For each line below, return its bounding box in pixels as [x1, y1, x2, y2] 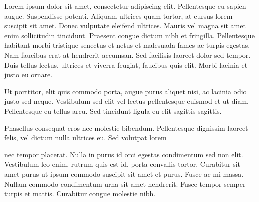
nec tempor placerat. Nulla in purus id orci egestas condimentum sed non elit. [4, 149, 243, 159]
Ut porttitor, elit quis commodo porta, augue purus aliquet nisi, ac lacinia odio [4, 86, 247, 96]
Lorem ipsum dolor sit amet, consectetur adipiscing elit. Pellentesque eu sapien [4, 1, 246, 11]
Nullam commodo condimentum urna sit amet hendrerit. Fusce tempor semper [4, 178, 246, 189]
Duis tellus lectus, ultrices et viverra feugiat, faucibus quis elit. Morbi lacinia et [4, 59, 248, 70]
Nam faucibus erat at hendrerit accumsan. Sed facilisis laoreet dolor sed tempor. [4, 49, 251, 60]
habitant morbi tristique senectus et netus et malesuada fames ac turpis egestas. [4, 40, 250, 50]
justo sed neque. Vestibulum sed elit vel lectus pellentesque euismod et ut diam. [4, 96, 249, 106]
